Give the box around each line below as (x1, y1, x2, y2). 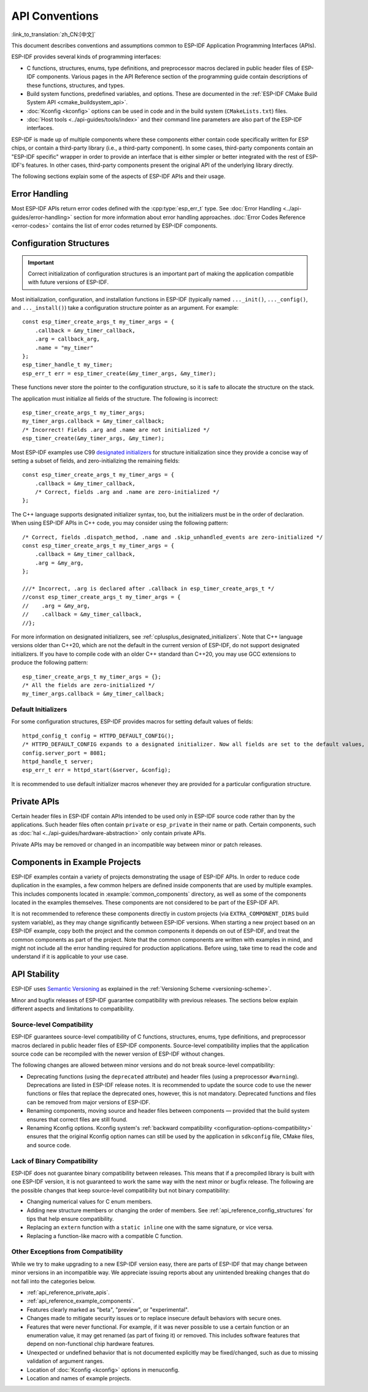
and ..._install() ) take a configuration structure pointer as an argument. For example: (11, 304, 239, 312)
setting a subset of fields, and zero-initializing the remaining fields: (11, 457, 180, 464)
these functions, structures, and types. (26, 82, 125, 89)
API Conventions (11, 9, 99, 23)
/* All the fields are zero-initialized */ (22, 682, 155, 688)
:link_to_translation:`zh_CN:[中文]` (11, 31, 96, 38)
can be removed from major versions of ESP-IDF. (26, 1098, 150, 1106)
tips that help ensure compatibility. (26, 1215, 114, 1222)
